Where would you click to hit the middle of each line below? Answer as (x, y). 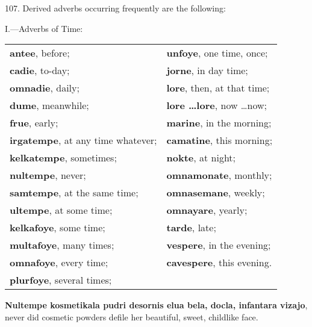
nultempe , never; (48, 175)
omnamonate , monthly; (219, 175)
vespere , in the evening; (219, 245)
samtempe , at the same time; (74, 193)
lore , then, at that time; (218, 88)
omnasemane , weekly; (216, 193)
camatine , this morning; (220, 140)
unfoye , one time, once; (217, 53)
